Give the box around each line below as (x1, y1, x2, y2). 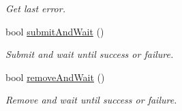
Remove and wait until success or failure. (5, 93, 177, 107)
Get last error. (5, 1, 65, 15)
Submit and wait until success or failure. (5, 47, 174, 61)
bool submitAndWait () (5, 24, 104, 38)
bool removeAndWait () (5, 69, 105, 84)
